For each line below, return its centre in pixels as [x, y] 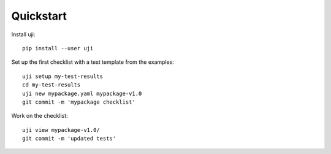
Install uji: [23, 34]
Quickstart [39, 16]
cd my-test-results [51, 85]
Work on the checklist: [40, 116]
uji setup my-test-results [63, 76]
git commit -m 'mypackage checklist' [79, 102]
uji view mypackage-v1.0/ [61, 130]
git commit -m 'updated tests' [69, 139]
